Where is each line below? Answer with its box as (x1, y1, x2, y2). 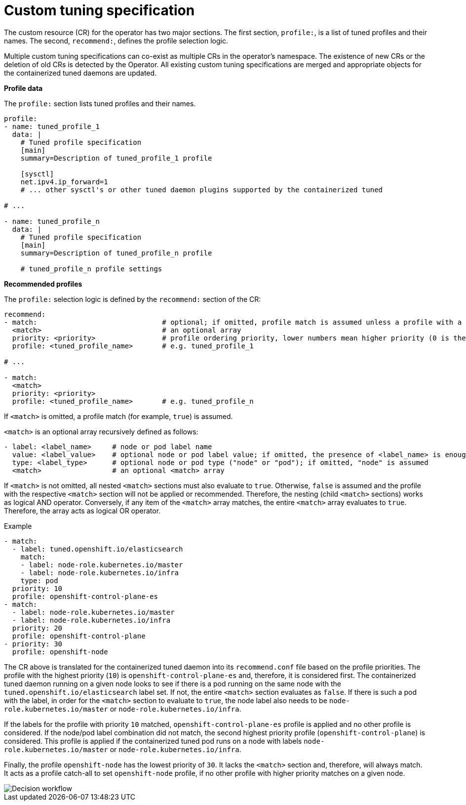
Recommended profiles (4, 279, 82, 288)
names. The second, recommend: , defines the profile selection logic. (4, 36, 228, 45)
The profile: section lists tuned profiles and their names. (4, 99, 196, 108)
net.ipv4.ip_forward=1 (20, 177, 108, 186)
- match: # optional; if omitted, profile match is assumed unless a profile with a (4, 318, 462, 326)
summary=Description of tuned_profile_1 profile (20, 154, 212, 162)
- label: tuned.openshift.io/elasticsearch (12, 545, 183, 553)
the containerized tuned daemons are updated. (4, 68, 157, 77)
